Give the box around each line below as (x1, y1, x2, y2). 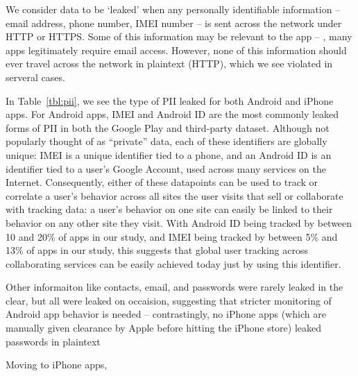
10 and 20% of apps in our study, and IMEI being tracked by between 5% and (6, 229, 338, 243)
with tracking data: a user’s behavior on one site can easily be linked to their (6, 202, 333, 216)
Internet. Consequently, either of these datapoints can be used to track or (6, 175, 318, 189)
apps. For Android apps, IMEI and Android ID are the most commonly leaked (6, 107, 339, 121)
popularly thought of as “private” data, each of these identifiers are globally (6, 134, 327, 148)
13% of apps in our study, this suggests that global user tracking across (6, 243, 309, 257)
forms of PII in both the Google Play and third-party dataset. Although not (6, 120, 330, 135)
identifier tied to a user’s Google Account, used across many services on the (6, 161, 326, 176)
